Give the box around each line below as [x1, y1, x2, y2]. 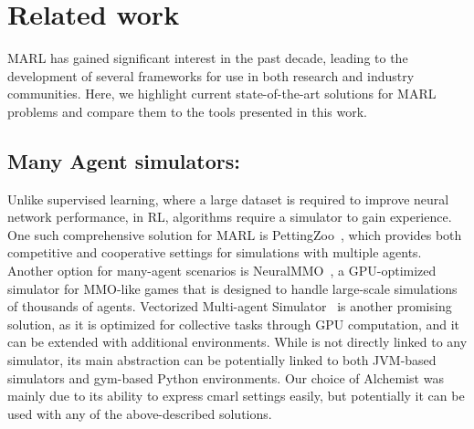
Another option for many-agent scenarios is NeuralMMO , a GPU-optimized [7, 261, 437, 280]
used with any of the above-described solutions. [7, 403, 272, 423]
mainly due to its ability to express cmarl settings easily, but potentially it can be [7, 386, 465, 405]
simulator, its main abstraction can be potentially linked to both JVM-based [7, 351, 437, 370]
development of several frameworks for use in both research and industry [7, 66, 415, 85]
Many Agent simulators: [7, 146, 240, 174]
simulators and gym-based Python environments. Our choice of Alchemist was [7, 368, 444, 387]
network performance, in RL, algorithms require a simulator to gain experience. [7, 207, 452, 226]
